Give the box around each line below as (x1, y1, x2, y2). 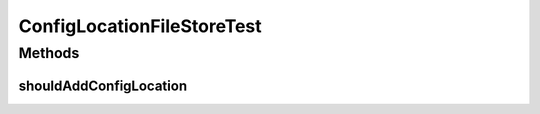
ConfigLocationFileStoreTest (18, 15, 262, 37)
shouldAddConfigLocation (18, 77, 188, 94)
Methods (18, 44, 80, 62)
